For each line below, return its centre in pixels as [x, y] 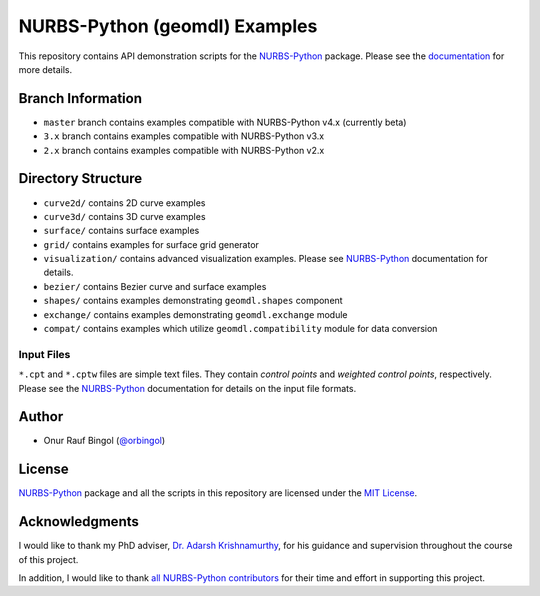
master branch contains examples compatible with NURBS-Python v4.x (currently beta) [225, 122]
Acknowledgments [79, 521]
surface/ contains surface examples [121, 231]
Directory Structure [80, 178]
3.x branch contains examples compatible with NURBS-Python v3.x [184, 136]
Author [41, 416]
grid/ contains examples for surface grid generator [151, 244]
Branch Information [80, 98]
